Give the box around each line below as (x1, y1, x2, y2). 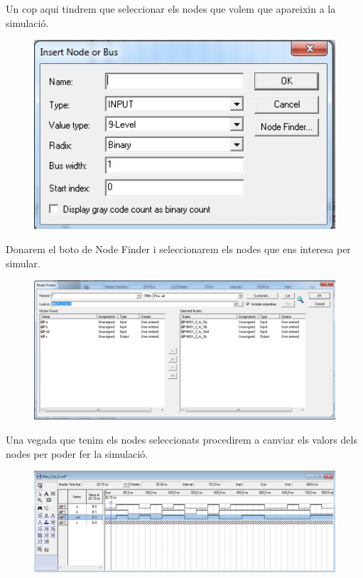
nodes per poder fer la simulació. (6, 446, 148, 461)
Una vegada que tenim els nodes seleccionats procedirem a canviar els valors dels (6, 432, 357, 447)
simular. (6, 255, 40, 270)
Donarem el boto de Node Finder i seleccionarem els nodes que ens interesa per (6, 242, 351, 256)
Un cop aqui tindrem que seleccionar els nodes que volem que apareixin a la (6, 1, 336, 16)
